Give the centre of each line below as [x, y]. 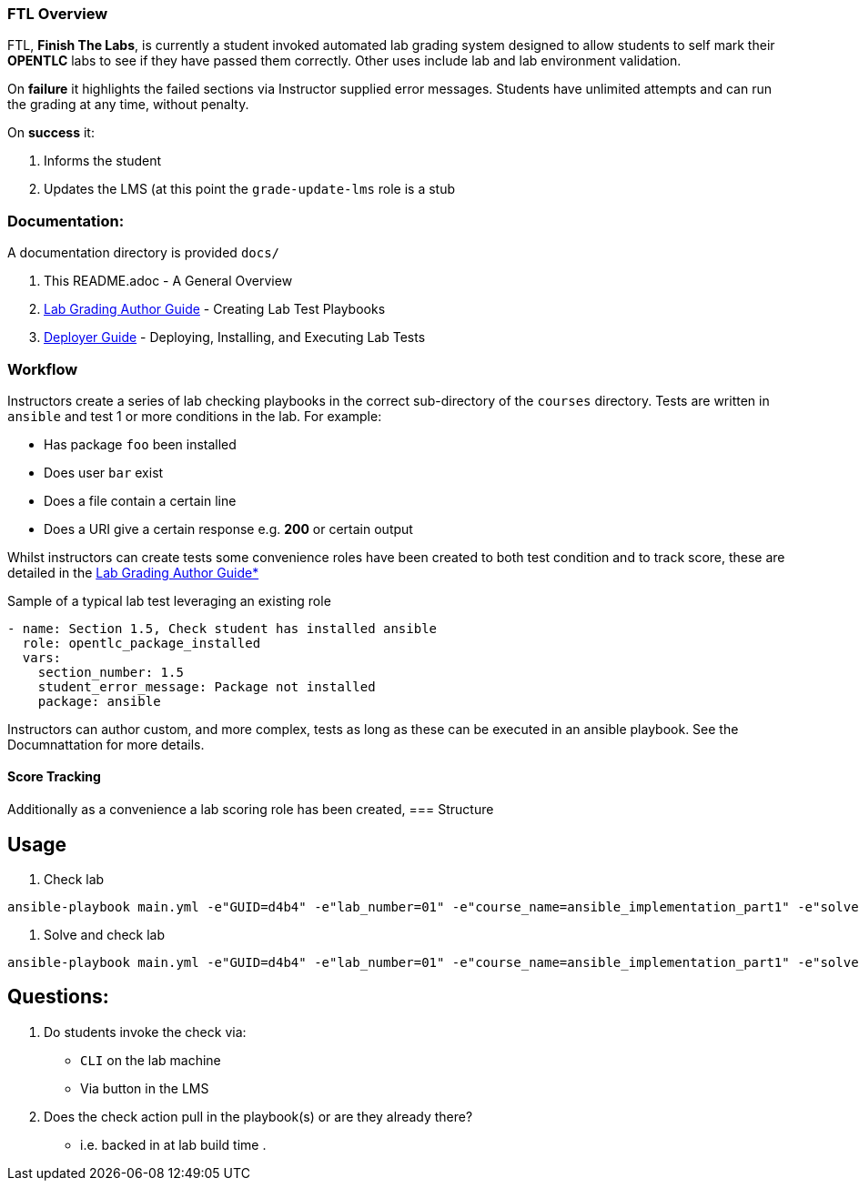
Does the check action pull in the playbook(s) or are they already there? [258, 1116]
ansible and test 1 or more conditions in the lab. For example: [195, 416]
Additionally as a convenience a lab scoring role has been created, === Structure [251, 810]
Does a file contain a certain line [140, 500]
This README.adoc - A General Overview [168, 281]
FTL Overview [58, 14]
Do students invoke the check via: [145, 1032]
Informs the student [103, 161]
